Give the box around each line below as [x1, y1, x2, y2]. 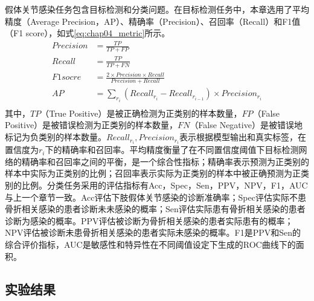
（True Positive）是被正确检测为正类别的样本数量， [40, 106, 242, 119]
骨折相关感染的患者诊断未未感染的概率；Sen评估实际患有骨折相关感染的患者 [5, 202, 306, 215]
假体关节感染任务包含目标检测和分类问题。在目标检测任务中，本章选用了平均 [5, 3, 309, 15]
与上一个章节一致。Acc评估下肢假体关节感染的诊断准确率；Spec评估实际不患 [5, 190, 306, 203]
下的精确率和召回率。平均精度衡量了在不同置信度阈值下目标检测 [45, 143, 299, 156]
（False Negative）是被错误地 [190, 118, 303, 131]
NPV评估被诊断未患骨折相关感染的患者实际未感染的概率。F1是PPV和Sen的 [5, 226, 301, 239]
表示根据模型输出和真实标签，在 [179, 131, 306, 143]
